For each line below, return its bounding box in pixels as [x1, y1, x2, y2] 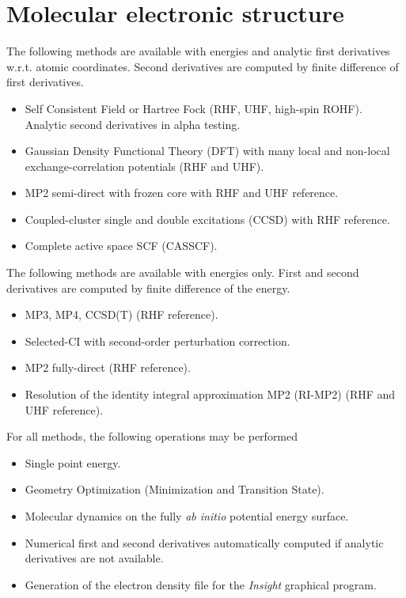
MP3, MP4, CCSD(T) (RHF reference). [25, 306, 218, 323]
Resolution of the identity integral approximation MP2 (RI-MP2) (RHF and [25, 386, 396, 403]
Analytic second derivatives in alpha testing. [25, 115, 241, 132]
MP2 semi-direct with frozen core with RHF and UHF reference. [25, 184, 339, 201]
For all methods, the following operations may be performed [6, 428, 298, 445]
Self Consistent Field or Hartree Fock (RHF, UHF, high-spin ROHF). [25, 100, 362, 116]
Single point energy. [25, 454, 121, 471]
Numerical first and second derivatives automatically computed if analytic [25, 534, 384, 551]
